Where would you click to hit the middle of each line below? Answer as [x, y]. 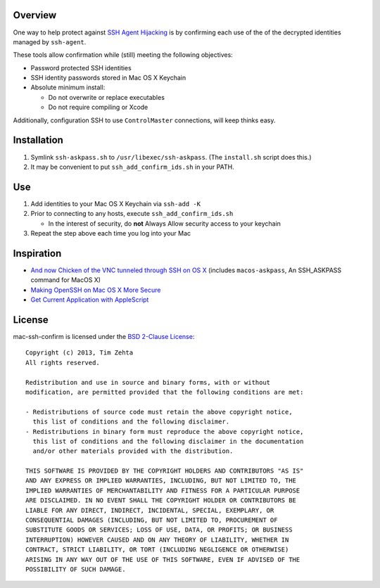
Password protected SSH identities [81, 68]
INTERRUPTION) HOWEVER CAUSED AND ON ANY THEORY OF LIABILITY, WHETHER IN [157, 539]
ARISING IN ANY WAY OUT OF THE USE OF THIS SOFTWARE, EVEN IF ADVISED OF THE [163, 560]
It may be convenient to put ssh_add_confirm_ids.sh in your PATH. [133, 167]
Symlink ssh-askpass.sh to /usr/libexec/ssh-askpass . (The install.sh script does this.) [171, 157]
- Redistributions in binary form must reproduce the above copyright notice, [165, 432]
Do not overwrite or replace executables [107, 97]
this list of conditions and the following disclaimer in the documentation [168, 441]
